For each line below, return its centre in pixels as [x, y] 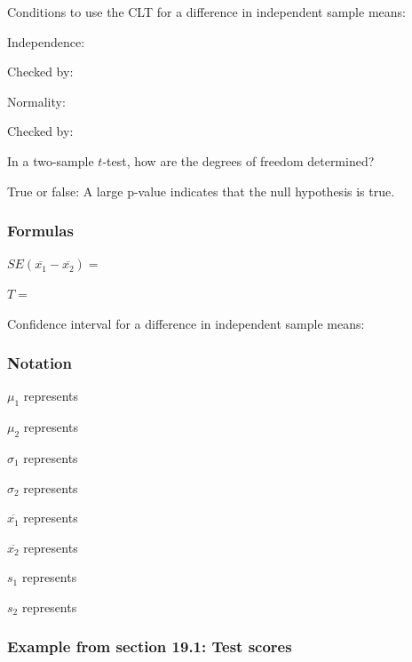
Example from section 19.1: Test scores [150, 646]
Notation [40, 363]
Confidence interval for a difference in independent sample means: [186, 323]
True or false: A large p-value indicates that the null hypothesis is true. [201, 191]
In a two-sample [51, 160]
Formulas [40, 231]
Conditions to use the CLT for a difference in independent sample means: [206, 12]
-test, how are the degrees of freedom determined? [238, 160]
